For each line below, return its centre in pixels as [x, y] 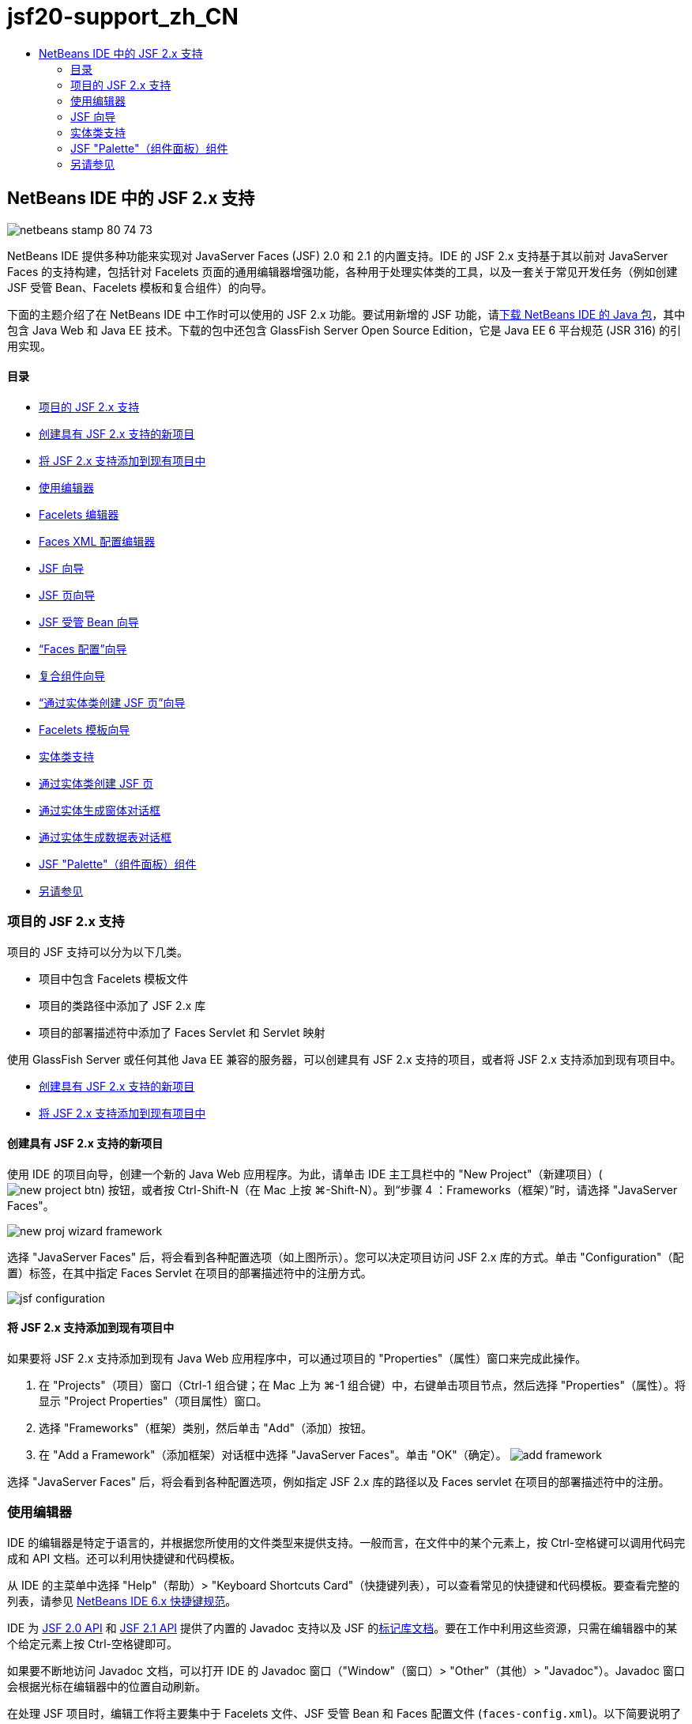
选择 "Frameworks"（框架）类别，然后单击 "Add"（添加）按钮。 [206, 1428]
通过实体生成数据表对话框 [105, 837]
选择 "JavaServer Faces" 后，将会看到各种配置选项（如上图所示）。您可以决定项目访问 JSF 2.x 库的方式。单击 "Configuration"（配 [346, 1257]
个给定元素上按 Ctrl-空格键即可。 [93, 1643]
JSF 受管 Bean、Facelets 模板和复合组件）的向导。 [140, 287]
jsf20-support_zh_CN [123, 17]
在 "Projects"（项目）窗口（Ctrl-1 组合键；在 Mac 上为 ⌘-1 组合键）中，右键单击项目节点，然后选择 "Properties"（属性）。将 [362, 1385]
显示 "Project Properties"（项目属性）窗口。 [153, 1401]
